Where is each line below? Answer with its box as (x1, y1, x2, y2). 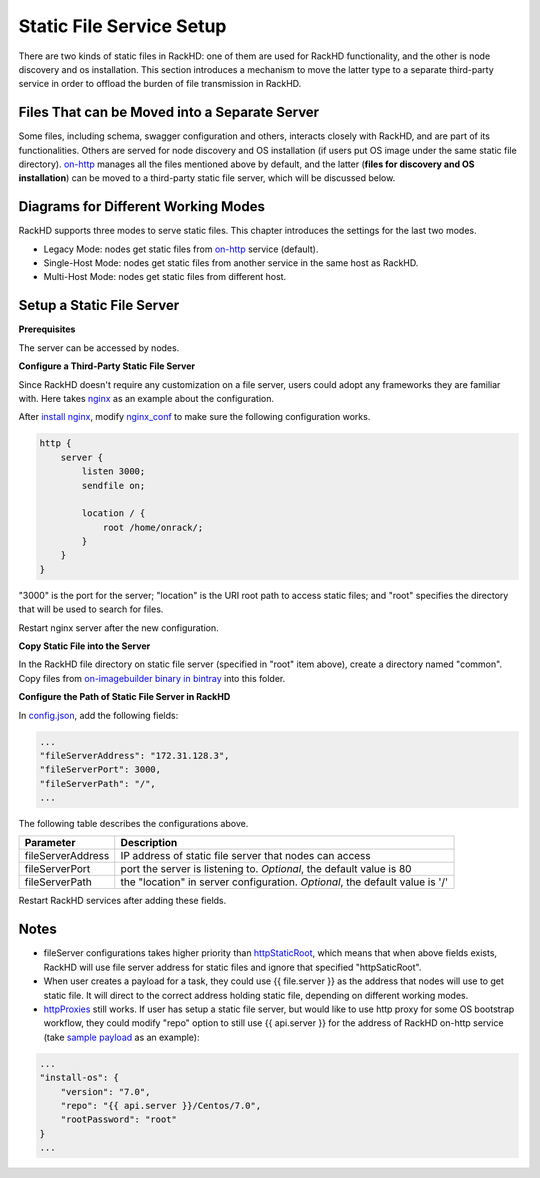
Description (120, 836, 178, 850)
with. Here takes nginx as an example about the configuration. (18, 392, 275, 404)
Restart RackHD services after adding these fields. (18, 895, 227, 907)
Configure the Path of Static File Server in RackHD (18, 691, 231, 703)
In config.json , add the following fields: (18, 709, 179, 721)
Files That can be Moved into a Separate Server (18, 104, 320, 121)
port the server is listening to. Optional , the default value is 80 (120, 862, 412, 876)
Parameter (24, 836, 76, 850)
